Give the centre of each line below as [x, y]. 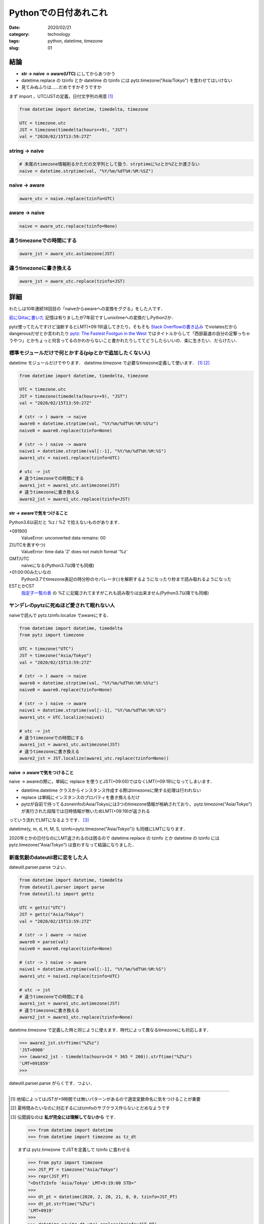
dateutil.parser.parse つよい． [39, 867]
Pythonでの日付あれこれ [58, 13]
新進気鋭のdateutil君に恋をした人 [48, 857]
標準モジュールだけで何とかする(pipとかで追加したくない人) [80, 353]
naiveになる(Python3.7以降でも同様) [58, 565]
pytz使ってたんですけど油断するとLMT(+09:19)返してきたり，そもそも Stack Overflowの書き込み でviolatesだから [123, 327]
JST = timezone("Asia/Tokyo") [55, 656]
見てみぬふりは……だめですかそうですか [62, 87]
